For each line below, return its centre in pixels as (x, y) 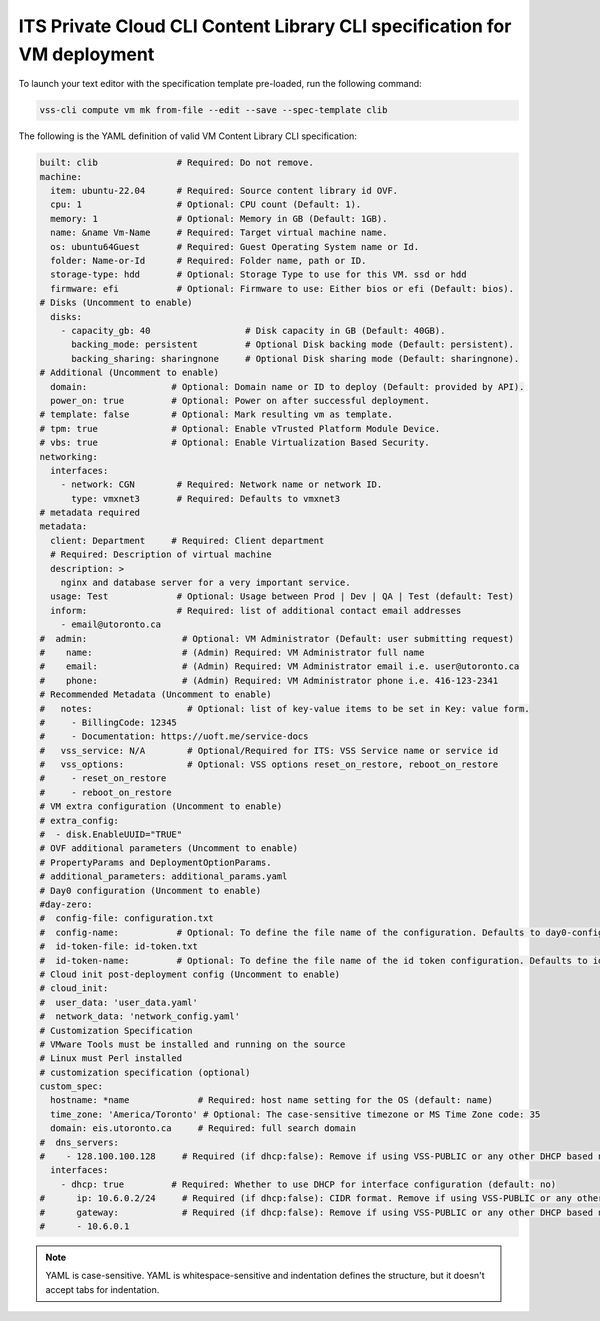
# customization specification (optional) (145, 1072)
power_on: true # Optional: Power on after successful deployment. (240, 400)
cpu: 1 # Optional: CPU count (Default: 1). (206, 204)
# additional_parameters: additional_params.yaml (163, 876)
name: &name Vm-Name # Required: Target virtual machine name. (219, 233)
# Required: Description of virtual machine (161, 554)
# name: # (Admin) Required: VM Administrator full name (232, 652)
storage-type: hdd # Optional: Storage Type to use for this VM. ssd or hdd (258, 274)
